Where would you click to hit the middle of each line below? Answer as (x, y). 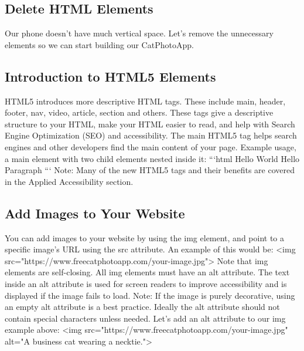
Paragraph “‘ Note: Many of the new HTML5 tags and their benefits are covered (150, 170)
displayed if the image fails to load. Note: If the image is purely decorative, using (150, 295)
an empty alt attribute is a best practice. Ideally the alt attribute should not (142, 307)
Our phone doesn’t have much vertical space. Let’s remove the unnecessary (139, 33)
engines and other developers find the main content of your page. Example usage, (151, 146)
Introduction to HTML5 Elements (110, 76)
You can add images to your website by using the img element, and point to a (145, 237)
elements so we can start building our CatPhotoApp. (99, 44)
